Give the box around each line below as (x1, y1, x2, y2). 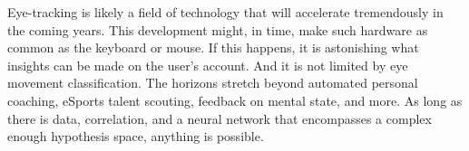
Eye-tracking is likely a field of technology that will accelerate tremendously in (7, 3, 444, 21)
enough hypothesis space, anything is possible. (7, 127, 264, 146)
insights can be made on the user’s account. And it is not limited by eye (7, 55, 408, 74)
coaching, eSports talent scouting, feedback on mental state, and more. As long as (7, 90, 463, 109)
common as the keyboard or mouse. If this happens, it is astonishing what (7, 38, 419, 57)
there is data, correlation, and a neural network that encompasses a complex (7, 109, 432, 127)
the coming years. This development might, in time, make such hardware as (7, 20, 428, 39)
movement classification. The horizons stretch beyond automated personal (7, 73, 418, 92)
